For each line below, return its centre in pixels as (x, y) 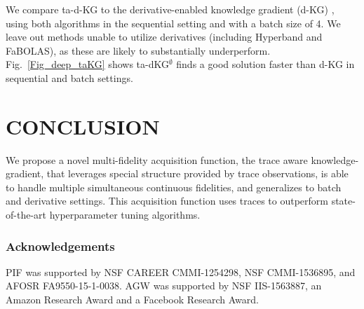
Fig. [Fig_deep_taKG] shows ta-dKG (87, 64)
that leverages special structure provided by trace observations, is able (197, 173)
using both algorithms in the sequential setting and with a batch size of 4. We (173, 23)
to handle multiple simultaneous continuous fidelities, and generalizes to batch (174, 187)
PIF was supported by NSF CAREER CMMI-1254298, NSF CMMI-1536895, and (181, 272)
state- (343, 201)
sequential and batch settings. (69, 77)
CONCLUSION (83, 126)
